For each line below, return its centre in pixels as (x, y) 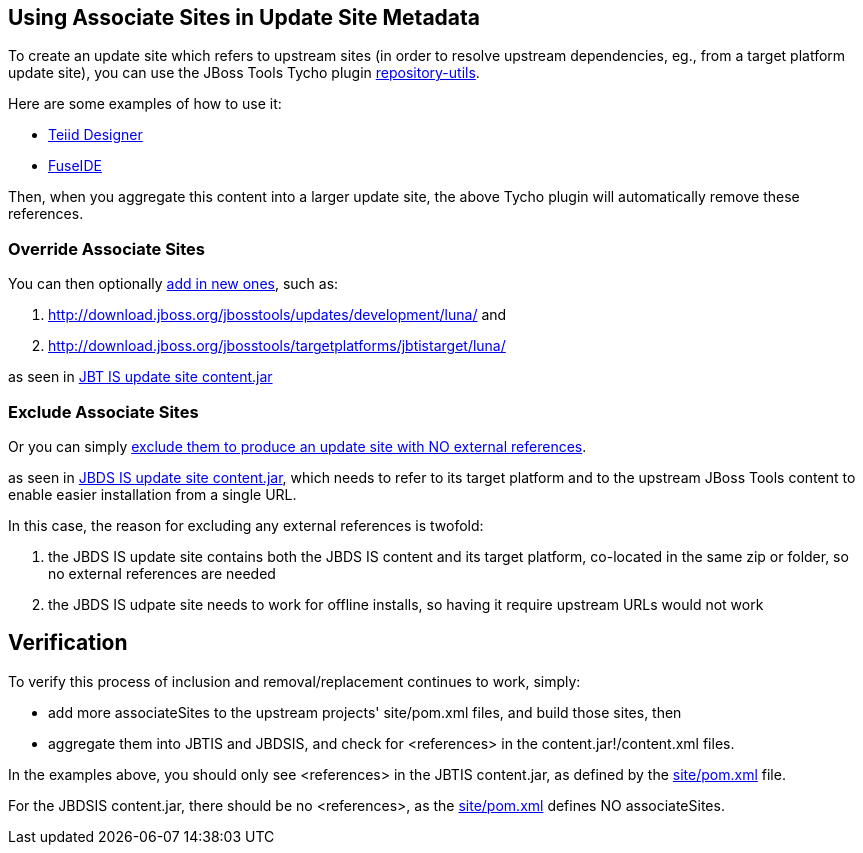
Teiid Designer (95, 135)
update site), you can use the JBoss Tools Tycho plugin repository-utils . (244, 73)
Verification (68, 643)
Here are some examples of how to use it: (145, 104)
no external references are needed (162, 573)
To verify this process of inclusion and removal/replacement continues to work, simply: (294, 681)
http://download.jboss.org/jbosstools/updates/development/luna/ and (277, 315)
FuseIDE (75, 166)
